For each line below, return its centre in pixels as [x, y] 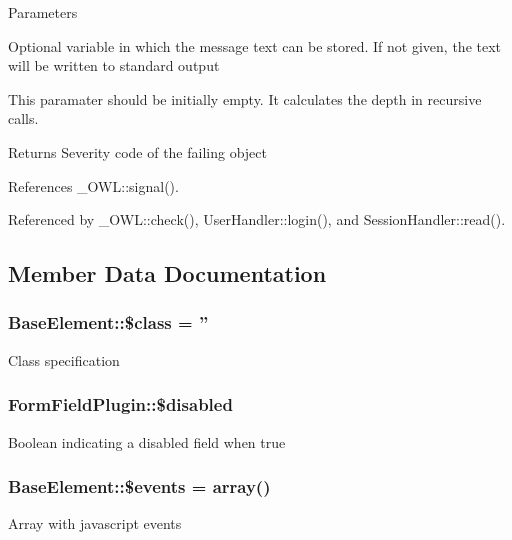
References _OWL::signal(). [93, 185]
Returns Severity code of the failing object [137, 151]
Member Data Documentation [167, 273]
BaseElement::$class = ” [108, 322]
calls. [23, 118]
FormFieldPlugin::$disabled [120, 404]
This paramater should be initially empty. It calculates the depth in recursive [245, 98]
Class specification [64, 359]
